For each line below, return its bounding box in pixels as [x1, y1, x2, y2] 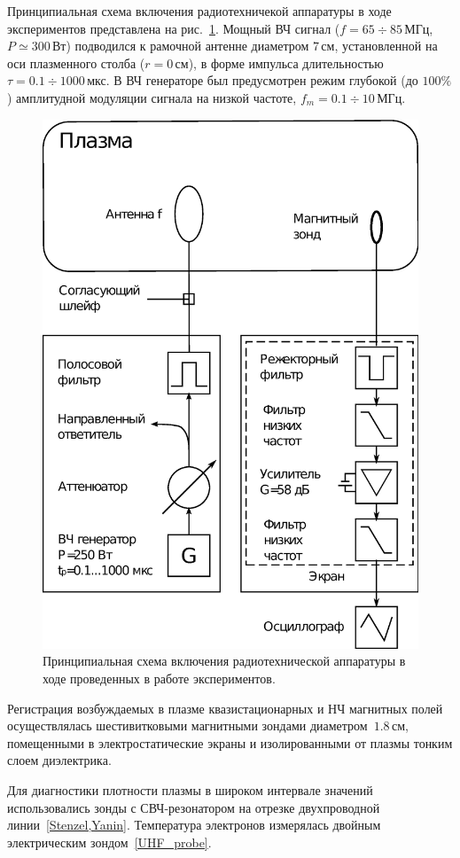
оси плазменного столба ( [7, 53, 145, 72]
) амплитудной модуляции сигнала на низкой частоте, [7, 88, 297, 106]
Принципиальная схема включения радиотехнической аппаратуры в [43, 651, 406, 670]
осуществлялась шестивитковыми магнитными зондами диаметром [7, 716, 368, 735]
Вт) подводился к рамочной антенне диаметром [51, 36, 309, 55]
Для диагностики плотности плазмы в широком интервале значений [7, 780, 373, 799]
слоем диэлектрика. [7, 751, 112, 769]
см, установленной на [321, 36, 438, 55]
